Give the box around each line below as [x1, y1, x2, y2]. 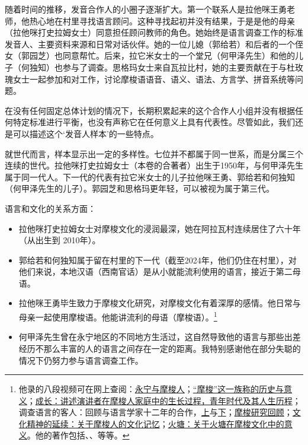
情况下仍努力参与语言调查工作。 [18, 354, 143, 366]
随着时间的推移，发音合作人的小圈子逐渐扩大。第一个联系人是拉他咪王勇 [5, 3, 287, 15]
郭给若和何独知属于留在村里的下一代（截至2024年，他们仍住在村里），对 [18, 253, 297, 266]
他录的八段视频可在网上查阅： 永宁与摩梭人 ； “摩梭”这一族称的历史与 [18, 383, 284, 395]
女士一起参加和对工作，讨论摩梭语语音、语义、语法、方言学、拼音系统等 [12, 72, 295, 85]
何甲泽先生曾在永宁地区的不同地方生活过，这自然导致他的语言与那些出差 [18, 330, 301, 343]
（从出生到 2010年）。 [18, 234, 101, 246]
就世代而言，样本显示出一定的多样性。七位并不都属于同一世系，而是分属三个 [5, 147, 303, 160]
